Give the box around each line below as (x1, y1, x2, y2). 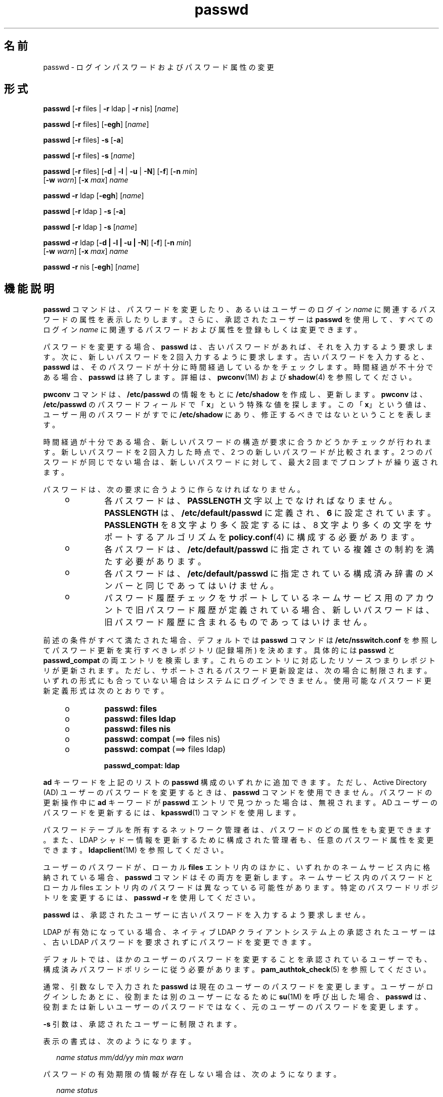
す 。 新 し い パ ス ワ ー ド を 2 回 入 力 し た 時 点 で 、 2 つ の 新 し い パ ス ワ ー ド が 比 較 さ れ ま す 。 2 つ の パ (43, 448, 432, 457)
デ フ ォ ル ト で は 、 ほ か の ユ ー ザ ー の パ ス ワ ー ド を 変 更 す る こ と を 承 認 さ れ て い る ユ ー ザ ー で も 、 (43, 955, 431, 964)
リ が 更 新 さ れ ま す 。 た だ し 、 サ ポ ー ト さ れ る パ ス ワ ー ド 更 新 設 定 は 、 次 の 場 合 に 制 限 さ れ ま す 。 (43, 666, 431, 675)
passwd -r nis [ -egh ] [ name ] (43, 262, 140, 272)
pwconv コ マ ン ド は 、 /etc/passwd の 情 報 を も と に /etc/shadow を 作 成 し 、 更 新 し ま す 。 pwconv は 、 (43, 390, 427, 399)
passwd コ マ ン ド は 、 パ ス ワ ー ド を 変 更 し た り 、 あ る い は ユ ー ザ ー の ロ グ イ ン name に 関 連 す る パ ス (43, 305, 436, 314)
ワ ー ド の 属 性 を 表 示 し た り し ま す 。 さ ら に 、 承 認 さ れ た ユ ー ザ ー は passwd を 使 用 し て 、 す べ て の (43, 315, 433, 324)
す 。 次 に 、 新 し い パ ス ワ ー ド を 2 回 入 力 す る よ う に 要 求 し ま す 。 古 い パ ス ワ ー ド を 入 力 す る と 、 (43, 353, 429, 362)
